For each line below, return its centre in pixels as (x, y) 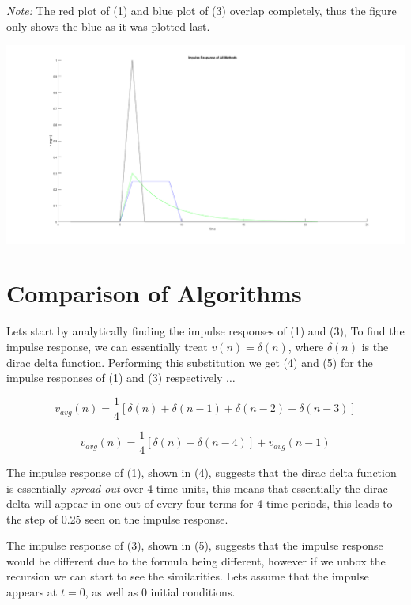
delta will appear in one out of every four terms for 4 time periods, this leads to (200, 503)
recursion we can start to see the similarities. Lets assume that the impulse (188, 576)
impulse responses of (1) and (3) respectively (115, 378)
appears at (32, 592)
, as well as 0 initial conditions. (160, 592)
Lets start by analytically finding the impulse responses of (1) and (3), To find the (205, 331)
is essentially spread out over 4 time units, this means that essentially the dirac (197, 488)
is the (375, 347)
